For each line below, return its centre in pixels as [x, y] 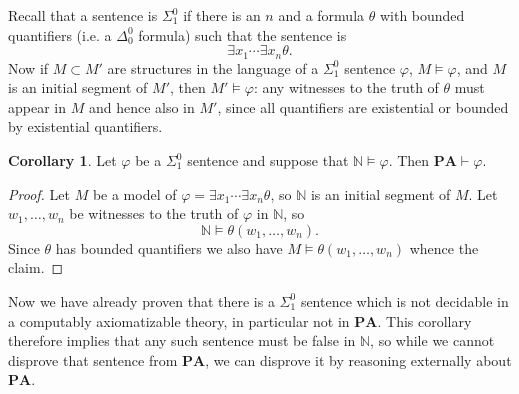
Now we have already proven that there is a [141, 300]
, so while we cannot [432, 340]
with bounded [422, 15]
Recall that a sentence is [83, 15]
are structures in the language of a [213, 67]
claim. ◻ [36, 267]
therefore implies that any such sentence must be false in [182, 340]
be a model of [134, 193]
